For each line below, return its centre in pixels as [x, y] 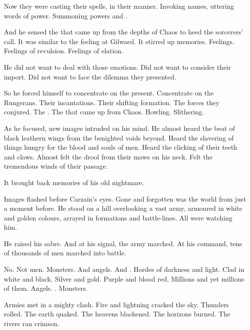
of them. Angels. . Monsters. [46, 288]
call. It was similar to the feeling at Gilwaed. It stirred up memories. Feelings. [119, 41]
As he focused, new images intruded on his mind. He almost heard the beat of [119, 128]
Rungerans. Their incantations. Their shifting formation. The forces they [112, 102]
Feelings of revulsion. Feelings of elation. [64, 51]
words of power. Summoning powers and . [66, 15]
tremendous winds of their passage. [56, 166]
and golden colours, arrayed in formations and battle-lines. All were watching [118, 217]
